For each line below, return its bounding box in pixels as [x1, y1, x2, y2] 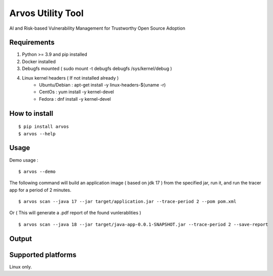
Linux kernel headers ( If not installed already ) [22, 75, 119, 81]
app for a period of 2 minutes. [9, 187, 72, 193]
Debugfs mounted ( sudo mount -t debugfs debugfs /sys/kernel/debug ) [22, 65, 173, 72]
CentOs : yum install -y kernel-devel [39, 89, 115, 95]
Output [9, 234, 32, 243]
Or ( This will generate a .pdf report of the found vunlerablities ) [9, 210, 141, 216]
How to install [9, 109, 53, 118]
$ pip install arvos [18, 124, 69, 129]
